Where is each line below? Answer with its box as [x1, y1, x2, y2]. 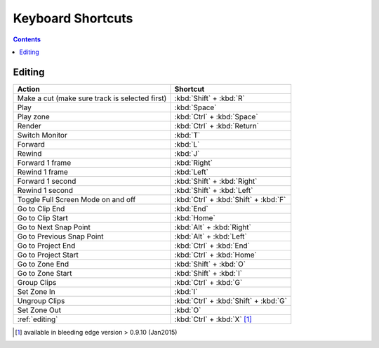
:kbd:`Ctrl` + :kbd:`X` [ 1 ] [174, 314, 253, 324]
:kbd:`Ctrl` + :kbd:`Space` [174, 112, 259, 121]
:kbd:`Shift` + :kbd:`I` [174, 268, 242, 278]
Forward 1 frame [17, 158, 72, 168]
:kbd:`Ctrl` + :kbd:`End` [174, 241, 251, 250]
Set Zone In [17, 286, 55, 296]
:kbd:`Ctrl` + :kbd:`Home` [174, 250, 258, 260]
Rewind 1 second [17, 185, 74, 195]
